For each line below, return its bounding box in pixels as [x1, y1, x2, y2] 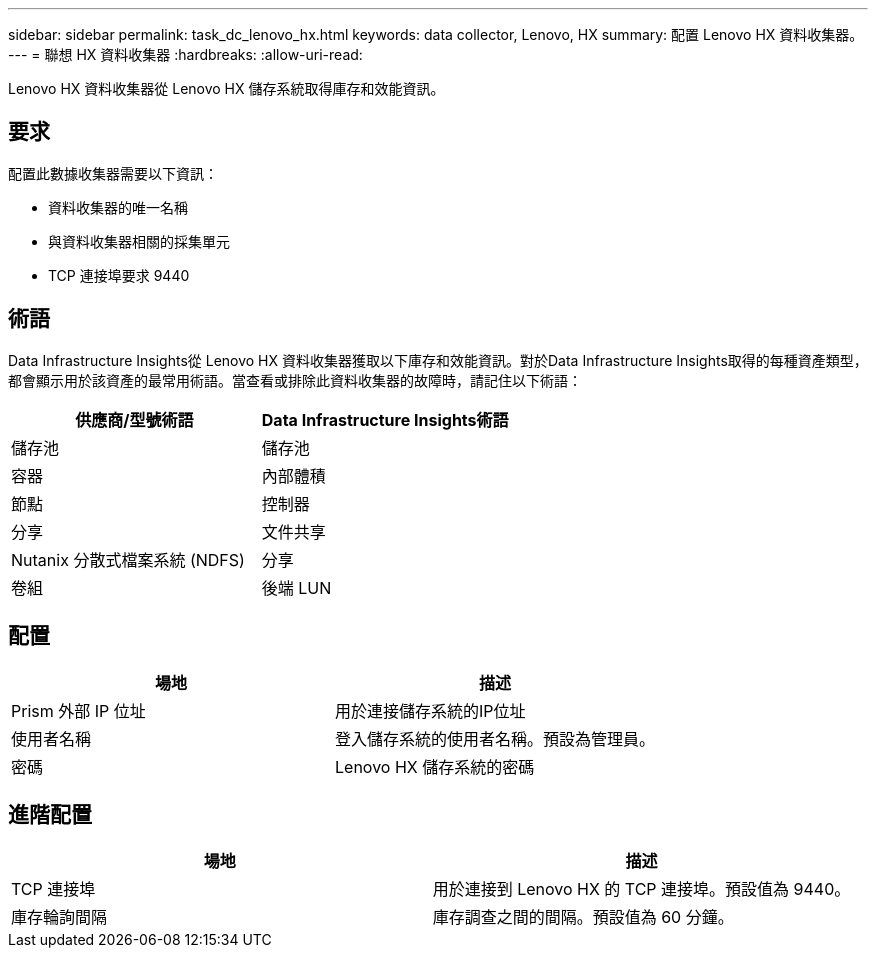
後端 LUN [261, 577, 332, 598]
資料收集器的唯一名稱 [48, 198, 188, 216]
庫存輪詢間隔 [11, 907, 108, 928]
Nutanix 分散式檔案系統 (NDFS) [11, 549, 245, 570]
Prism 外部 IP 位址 [11, 700, 146, 721]
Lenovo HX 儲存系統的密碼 [335, 756, 535, 777]
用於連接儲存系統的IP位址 [335, 700, 526, 721]
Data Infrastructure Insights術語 [261, 409, 509, 430]
